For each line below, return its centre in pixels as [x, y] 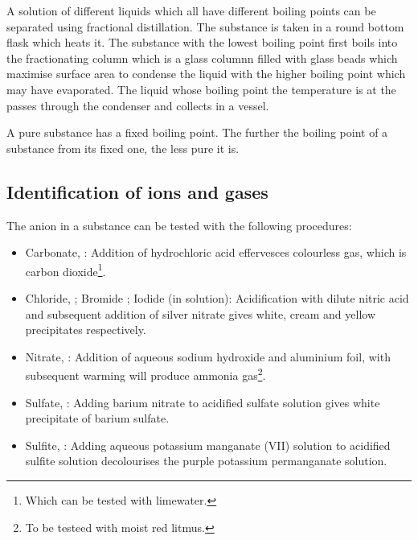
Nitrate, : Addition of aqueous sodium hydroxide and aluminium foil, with [208, 356]
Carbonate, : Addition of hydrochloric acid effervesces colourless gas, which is [216, 252]
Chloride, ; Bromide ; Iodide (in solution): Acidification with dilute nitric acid [217, 297]
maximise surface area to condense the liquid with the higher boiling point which [206, 74]
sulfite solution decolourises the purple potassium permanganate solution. [206, 461]
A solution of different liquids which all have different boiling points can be [191, 10]
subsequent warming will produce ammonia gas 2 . [145, 374]
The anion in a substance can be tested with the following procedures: [179, 225]
